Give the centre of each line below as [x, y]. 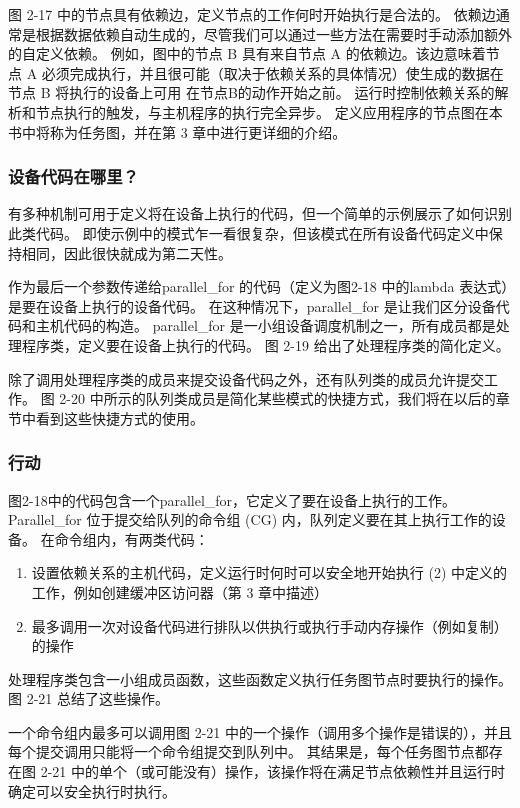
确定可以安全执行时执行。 [92, 790]
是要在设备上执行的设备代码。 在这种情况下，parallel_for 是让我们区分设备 [252, 305]
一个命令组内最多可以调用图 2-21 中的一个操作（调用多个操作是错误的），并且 [260, 731]
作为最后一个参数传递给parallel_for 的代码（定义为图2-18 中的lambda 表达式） [258, 286]
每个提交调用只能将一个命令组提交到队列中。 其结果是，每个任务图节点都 [248, 751]
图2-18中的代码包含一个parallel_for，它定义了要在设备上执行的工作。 [232, 499]
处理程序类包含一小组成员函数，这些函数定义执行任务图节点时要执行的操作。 [260, 678]
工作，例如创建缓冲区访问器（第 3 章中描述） [180, 591]
